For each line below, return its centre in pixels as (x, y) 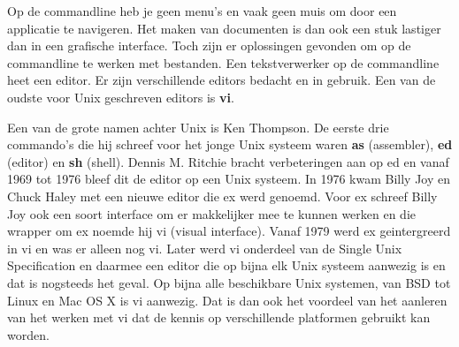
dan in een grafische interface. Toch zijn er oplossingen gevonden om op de (209, 45)
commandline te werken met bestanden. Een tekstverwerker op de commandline (223, 62)
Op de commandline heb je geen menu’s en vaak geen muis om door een (202, 11)
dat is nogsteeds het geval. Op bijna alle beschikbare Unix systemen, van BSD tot (229, 282)
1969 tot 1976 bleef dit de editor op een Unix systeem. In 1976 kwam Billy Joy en (229, 179)
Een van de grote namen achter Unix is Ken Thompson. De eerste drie (198, 127)
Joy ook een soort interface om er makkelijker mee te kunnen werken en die (212, 213)
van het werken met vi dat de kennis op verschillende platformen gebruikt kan (219, 317)
